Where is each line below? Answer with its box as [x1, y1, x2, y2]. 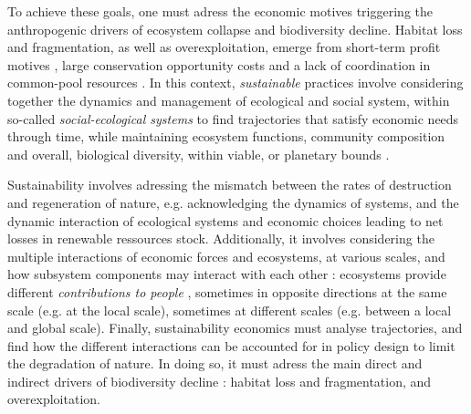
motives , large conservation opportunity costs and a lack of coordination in [7, 55, 431, 74]
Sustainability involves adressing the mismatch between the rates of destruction [7, 175, 452, 194]
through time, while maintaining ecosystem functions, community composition [7, 127, 445, 146]
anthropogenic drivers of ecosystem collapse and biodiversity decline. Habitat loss [7, 19, 463, 38]
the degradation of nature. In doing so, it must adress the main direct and [7, 354, 423, 373]
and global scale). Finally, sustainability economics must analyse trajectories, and [7, 318, 463, 337]
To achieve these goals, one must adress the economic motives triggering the [7, 2, 433, 20]
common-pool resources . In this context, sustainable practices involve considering [7, 73, 464, 92]
